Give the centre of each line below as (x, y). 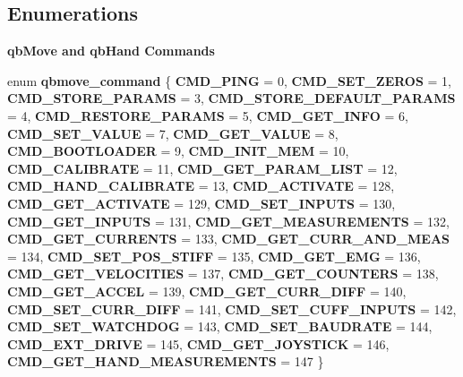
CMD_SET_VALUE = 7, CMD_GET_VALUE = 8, (173, 133)
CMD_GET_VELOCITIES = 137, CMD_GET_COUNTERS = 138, (223, 274)
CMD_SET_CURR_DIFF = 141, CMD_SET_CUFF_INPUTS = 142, (232, 308)
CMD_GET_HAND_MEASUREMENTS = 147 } (166, 361)
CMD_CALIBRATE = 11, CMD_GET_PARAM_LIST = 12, (202, 168)
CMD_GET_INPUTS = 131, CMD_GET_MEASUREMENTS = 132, (228, 221)
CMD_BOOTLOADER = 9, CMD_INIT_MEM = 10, (178, 151)
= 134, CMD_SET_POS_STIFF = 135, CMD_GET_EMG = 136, (214, 256)
